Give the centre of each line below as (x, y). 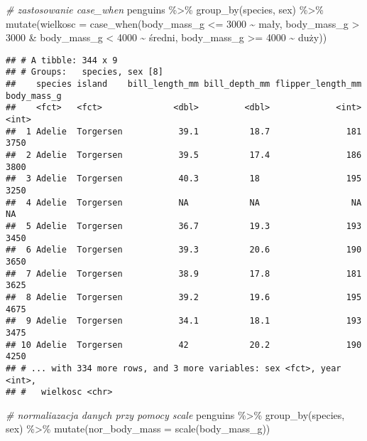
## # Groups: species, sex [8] (84, 72)
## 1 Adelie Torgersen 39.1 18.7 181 (184, 131)
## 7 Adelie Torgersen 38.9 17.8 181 (184, 273)
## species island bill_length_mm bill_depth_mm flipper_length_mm (184, 84)
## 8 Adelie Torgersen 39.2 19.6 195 (184, 297)
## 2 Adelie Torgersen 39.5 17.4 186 (184, 155)
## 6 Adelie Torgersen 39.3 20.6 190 (184, 250)
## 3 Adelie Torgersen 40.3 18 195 (184, 179)
